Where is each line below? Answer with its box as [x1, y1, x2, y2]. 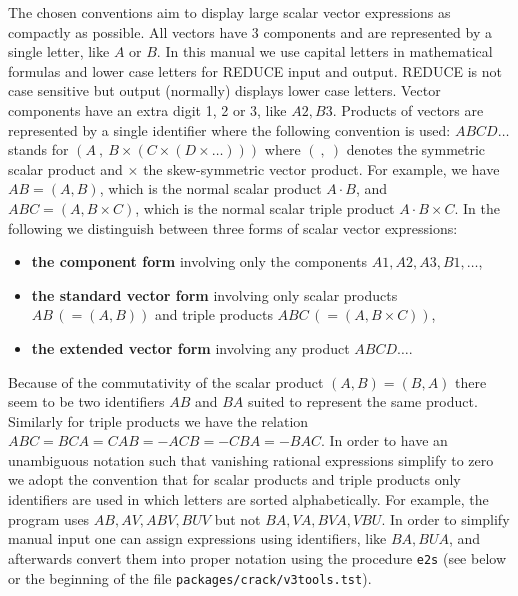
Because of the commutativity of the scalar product [8, 371, 324, 392]
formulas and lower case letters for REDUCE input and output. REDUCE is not [8, 60, 502, 81]
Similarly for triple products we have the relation [8, 410, 309, 431]
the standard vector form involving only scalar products [31, 284, 398, 305]
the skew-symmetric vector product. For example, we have [143, 158, 500, 179]
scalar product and [8, 158, 123, 179]
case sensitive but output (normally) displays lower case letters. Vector [8, 80, 441, 101]
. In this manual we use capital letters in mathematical [156, 41, 493, 62]
